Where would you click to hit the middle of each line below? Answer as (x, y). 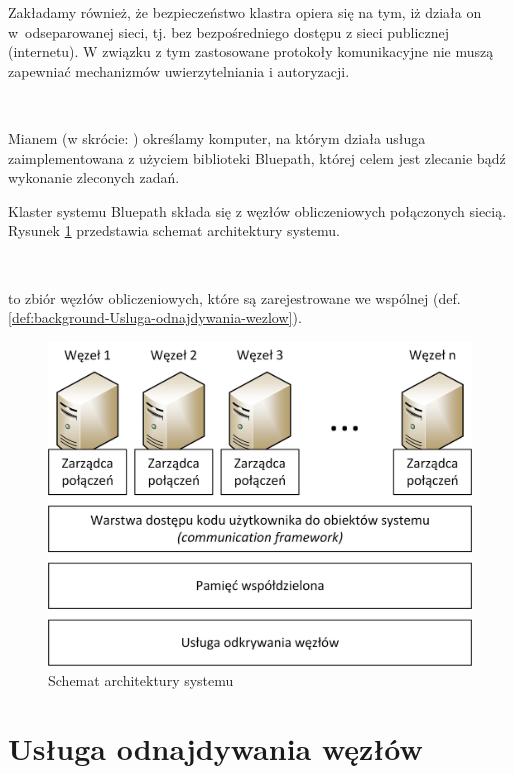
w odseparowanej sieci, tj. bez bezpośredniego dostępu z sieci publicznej (229, 31)
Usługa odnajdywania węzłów (215, 748)
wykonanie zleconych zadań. (94, 177)
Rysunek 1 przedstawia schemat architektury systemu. (174, 230)
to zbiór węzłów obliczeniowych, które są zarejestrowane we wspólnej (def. (234, 297)
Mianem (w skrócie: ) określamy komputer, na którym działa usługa (217, 137)
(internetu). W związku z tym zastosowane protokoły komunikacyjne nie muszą (251, 51)
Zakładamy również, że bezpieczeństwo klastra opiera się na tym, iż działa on (245, 12)
